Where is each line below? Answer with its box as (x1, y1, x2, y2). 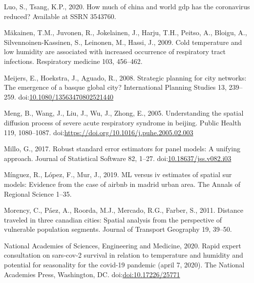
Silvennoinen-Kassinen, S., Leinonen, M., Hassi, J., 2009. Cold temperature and (4, 37, 242, 47)
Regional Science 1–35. (4, 188, 72, 199)
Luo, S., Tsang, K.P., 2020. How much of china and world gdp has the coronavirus (4, 1, 250, 11)
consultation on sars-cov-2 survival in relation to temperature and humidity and (4, 250, 243, 260)
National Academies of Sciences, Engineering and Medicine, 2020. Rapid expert (4, 240, 241, 250)
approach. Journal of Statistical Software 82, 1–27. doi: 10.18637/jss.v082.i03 (4, 153, 232, 163)
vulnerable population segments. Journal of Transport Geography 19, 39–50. (4, 224, 232, 234)
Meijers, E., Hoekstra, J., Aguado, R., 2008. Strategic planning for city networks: (4, 72, 247, 82)
